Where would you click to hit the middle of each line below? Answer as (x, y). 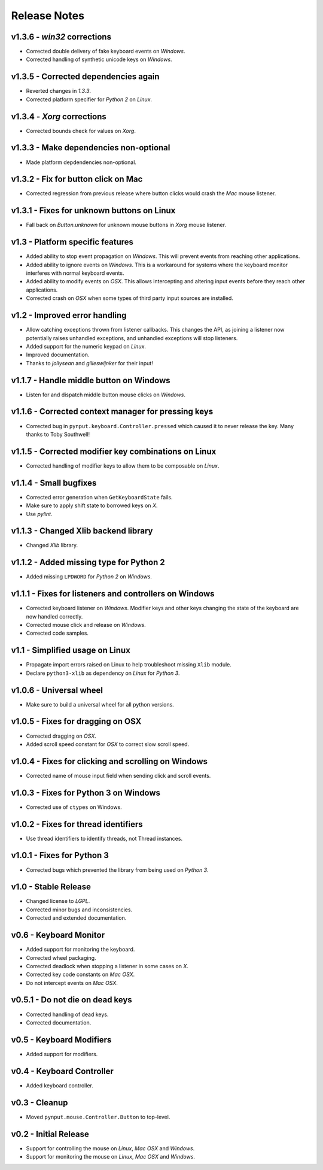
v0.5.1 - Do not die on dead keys (72, 1000)
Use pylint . (39, 514)
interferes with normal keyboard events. (75, 273)
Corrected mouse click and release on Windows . (86, 625)
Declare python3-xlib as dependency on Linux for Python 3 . (103, 673)
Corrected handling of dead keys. (67, 1014)
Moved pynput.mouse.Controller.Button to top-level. (98, 1117)
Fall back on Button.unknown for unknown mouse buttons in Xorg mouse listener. (126, 225)
